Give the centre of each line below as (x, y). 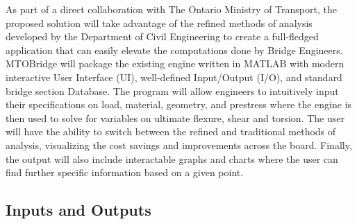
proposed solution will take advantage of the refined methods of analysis (159, 23)
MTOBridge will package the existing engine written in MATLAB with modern (175, 63)
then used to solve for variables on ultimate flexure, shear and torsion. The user (175, 118)
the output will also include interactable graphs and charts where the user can (172, 158)
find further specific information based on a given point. (125, 172)
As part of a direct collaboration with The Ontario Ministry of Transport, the (171, 9)
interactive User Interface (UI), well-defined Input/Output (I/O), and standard (174, 77)
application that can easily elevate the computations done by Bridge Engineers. (174, 50)
